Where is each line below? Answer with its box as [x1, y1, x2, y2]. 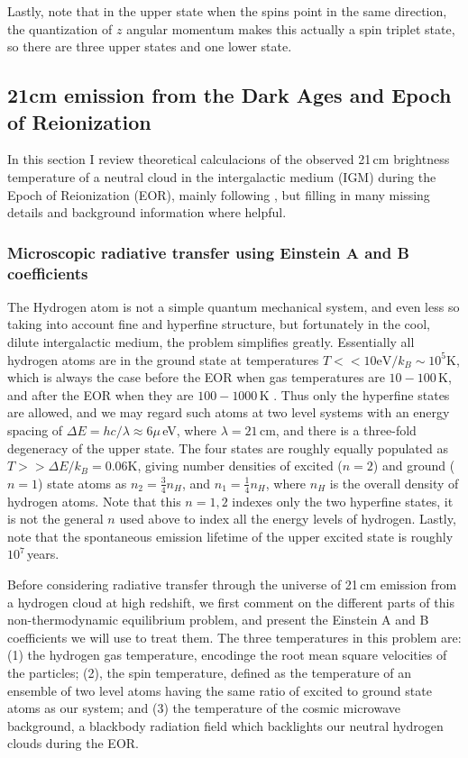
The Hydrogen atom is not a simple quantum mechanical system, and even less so [7, 297, 460, 315]
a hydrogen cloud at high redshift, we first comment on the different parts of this [7, 592, 454, 611]
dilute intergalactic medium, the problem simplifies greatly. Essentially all [7, 333, 415, 352]
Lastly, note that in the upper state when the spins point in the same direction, [7, 2, 447, 20]
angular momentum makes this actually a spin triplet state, [126, 19, 455, 38]
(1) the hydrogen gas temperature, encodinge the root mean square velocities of [7, 645, 447, 664]
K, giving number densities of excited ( [127, 456, 343, 475]
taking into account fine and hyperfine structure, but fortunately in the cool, [7, 315, 430, 333]
